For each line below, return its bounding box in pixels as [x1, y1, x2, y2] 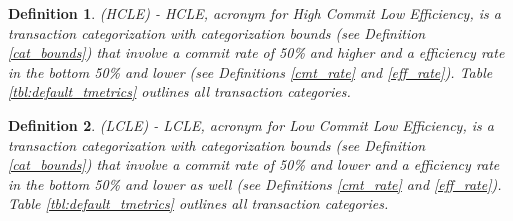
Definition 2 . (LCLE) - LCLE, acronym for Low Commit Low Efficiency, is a [8, 114, 494, 135]
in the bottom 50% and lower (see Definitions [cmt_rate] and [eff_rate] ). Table [8, 61, 493, 82]
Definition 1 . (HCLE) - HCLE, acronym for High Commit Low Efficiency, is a [8, 3, 501, 23]
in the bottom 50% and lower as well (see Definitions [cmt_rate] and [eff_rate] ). [8, 173, 502, 194]
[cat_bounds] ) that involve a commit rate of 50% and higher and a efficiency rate [8, 42, 505, 63]
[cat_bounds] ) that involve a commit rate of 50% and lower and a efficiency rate [8, 154, 500, 175]
